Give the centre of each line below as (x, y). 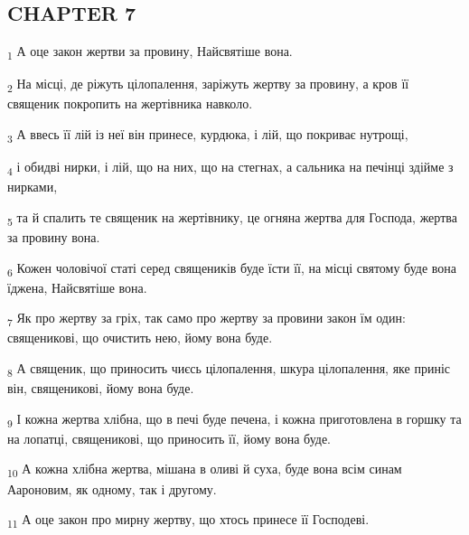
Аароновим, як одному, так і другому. (112, 488)
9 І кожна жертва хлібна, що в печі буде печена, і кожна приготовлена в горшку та (234, 419)
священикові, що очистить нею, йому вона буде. (140, 338)
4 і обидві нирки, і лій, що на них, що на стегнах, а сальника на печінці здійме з (230, 168)
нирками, (33, 187)
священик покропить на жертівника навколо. (130, 103)
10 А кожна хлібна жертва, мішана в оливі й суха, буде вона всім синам (205, 470)
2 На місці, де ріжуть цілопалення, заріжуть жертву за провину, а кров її (208, 85)
